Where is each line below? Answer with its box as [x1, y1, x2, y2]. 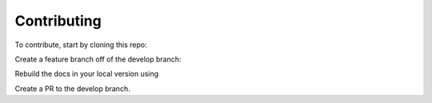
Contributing [14, 12, 102, 30]
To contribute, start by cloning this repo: [14, 40, 147, 50]
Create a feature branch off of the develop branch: [14, 54, 182, 64]
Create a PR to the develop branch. [14, 84, 131, 93]
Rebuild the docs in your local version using [14, 69, 159, 79]
